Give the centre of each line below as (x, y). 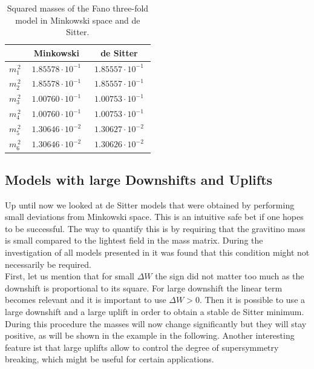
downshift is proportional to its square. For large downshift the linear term (144, 288)
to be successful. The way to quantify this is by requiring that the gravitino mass (155, 228)
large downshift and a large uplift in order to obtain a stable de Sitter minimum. (155, 312)
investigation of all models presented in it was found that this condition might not (157, 252)
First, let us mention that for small (70, 276)
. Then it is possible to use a (252, 300)
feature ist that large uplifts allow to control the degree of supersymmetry (142, 347)
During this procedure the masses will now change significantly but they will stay (156, 323)
